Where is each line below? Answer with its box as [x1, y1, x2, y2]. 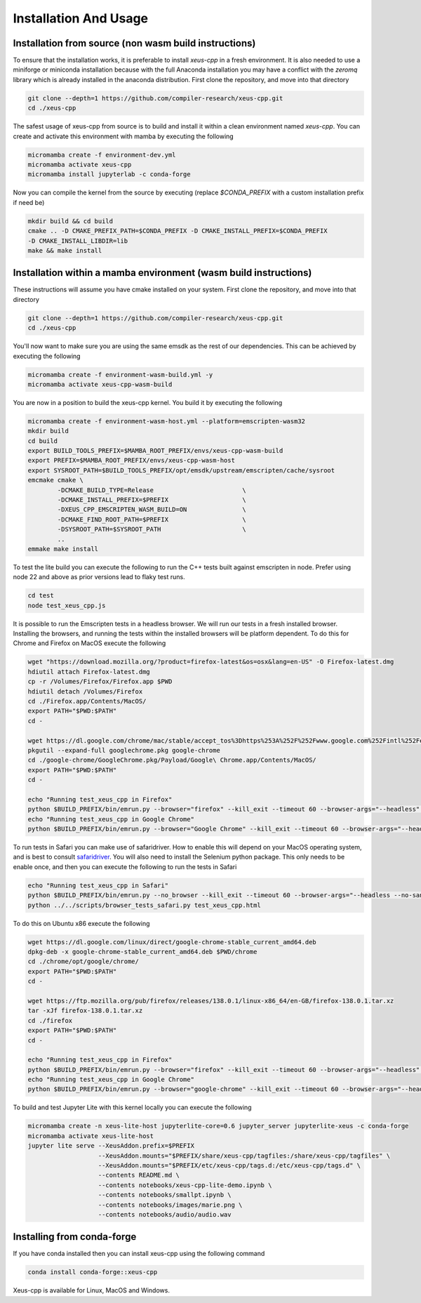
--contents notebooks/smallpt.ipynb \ [98, 1191, 232, 1199]
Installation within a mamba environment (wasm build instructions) [13, 267, 312, 279]
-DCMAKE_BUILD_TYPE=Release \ [57, 486, 246, 494]
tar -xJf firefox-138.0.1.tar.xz [27, 1007, 143, 1014]
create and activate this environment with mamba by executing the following [13, 132, 234, 140]
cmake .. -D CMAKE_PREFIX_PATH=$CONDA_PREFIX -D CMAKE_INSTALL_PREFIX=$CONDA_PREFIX [27, 227, 328, 235]
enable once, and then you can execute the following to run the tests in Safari [13, 862, 237, 871]
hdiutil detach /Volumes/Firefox [27, 687, 143, 695]
